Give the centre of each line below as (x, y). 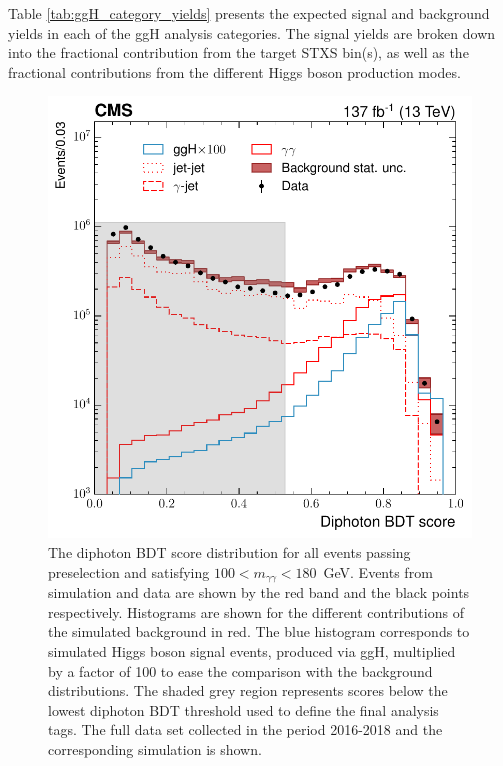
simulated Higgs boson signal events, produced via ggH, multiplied (252, 650)
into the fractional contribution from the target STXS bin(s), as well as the (238, 52)
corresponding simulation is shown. (155, 748)
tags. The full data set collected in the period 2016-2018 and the (245, 729)
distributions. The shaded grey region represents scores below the (248, 690)
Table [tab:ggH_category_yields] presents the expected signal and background (249, 13)
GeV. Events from (378, 571)
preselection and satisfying (129, 571)
